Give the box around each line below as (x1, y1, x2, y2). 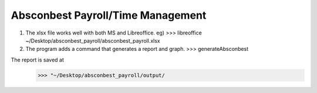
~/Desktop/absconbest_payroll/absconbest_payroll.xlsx (25, 37, 161, 44)
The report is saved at (11, 56, 65, 63)
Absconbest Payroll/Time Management (11, 9, 207, 22)
